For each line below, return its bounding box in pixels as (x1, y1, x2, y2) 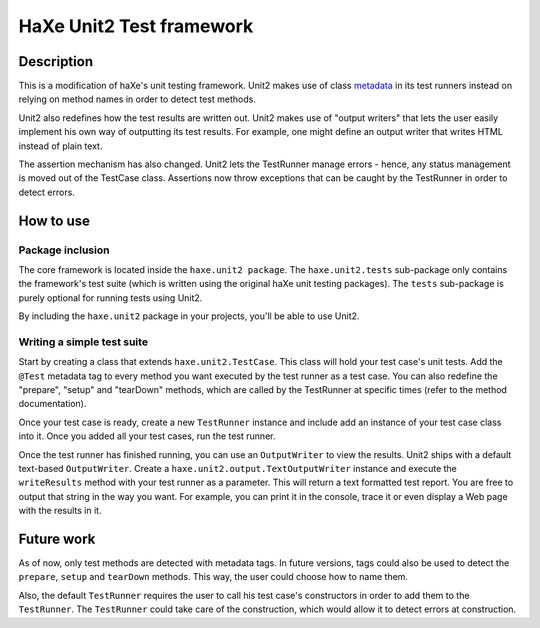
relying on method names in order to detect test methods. (18, 93, 257, 105)
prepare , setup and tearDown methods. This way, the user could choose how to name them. (18, 571, 409, 583)
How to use (18, 212, 90, 229)
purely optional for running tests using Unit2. (18, 291, 203, 304)
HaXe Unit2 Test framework (18, 15, 254, 37)
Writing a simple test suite (18, 335, 149, 349)
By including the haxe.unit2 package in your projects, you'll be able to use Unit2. (18, 310, 360, 322)
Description (18, 53, 94, 70)
